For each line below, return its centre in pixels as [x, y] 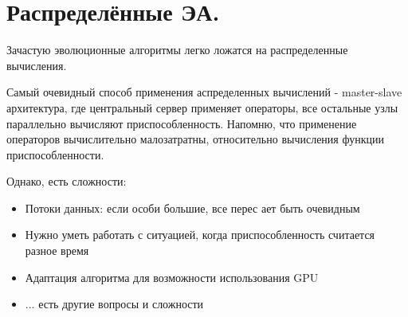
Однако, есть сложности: [67, 181]
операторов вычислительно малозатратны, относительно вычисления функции [195, 139]
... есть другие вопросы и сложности [114, 304]
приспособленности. [55, 154]
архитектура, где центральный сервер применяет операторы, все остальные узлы [202, 107]
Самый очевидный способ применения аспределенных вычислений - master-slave [204, 92]
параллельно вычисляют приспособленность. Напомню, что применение [182, 123]
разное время [57, 250]
